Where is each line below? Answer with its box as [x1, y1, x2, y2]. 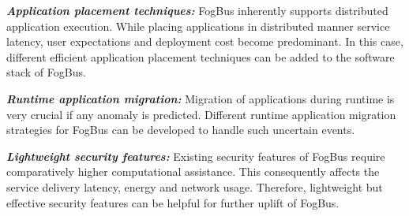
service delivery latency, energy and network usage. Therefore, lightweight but [6, 178, 383, 195]
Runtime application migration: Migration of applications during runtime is [6, 90, 395, 106]
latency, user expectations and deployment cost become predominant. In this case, [6, 33, 403, 50]
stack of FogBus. [6, 64, 86, 80]
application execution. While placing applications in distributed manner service [6, 17, 390, 34]
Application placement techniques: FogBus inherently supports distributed [6, 2, 388, 18]
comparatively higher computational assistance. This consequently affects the [6, 163, 380, 180]
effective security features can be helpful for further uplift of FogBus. [6, 194, 340, 210]
